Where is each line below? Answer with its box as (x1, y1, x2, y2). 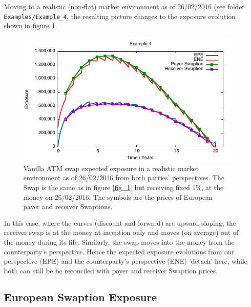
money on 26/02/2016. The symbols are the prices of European (23, 192, 213, 202)
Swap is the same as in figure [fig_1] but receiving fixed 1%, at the (23, 182, 224, 192)
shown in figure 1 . (4, 20, 57, 31)
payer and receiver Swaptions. (23, 201, 113, 211)
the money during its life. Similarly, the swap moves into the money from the (4, 236, 235, 247)
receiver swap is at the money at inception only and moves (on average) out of (4, 227, 239, 237)
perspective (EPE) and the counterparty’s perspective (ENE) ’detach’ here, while (4, 256, 248, 266)
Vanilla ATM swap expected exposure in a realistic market (23, 163, 199, 173)
